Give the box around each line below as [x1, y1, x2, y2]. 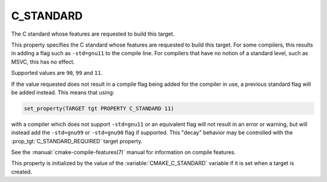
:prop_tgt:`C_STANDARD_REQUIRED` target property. [11, 137, 143, 145]
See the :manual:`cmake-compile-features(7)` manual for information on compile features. [11, 149, 236, 156]
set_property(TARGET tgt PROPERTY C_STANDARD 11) [24, 105, 174, 112]
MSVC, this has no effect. [11, 58, 75, 65]
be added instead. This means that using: [11, 88, 114, 96]
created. [11, 168, 33, 175]
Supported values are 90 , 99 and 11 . [11, 70, 103, 77]
